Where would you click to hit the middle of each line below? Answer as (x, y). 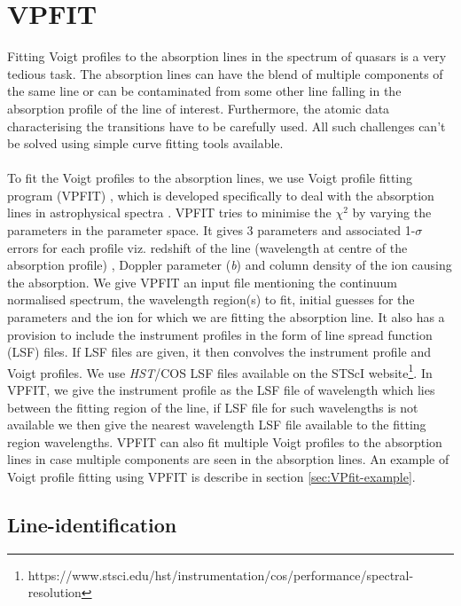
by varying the (392, 212)
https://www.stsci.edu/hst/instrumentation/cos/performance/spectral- (221, 575)
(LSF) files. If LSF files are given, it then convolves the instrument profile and (219, 352)
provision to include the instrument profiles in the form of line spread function (220, 334)
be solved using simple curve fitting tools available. (145, 143)
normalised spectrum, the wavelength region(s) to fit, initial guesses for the (211, 299)
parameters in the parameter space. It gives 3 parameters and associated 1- (211, 230)
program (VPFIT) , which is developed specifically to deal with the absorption (221, 195)
